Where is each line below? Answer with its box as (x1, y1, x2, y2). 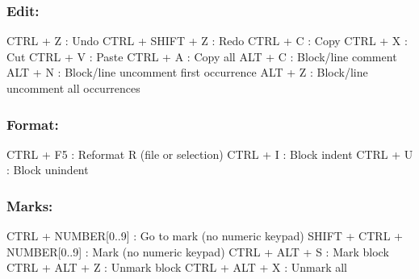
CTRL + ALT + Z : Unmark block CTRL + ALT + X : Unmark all (6, 259, 347, 276)
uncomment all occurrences (6, 80, 140, 96)
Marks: (6, 195, 53, 215)
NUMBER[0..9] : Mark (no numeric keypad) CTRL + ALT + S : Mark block (6, 243, 389, 260)
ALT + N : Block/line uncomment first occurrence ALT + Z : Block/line (6, 64, 368, 81)
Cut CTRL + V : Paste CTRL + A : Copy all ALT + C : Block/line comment (6, 48, 397, 65)
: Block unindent (6, 161, 89, 178)
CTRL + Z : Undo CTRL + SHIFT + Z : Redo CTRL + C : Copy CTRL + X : (6, 32, 408, 49)
